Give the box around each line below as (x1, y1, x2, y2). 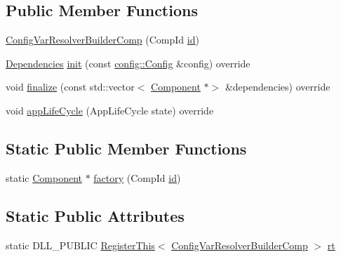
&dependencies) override (225, 79, 330, 94)
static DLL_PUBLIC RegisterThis (6, 237, 155, 252)
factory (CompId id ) (93, 170, 181, 185)
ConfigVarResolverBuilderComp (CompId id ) (6, 32, 199, 47)
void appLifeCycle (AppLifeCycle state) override (6, 103, 214, 117)
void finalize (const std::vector (6, 79, 135, 94)
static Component (6, 170, 82, 185)
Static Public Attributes (6, 204, 185, 226)
